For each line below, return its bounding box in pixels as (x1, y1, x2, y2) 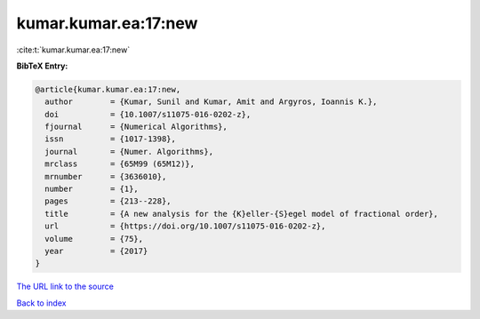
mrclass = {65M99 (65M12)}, (44, 159, 196, 169)
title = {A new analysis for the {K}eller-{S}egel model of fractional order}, (44, 209, 439, 219)
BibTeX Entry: (16, 60, 68, 71)
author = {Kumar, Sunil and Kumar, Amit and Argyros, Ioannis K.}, (44, 97, 378, 107)
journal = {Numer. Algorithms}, (44, 147, 213, 156)
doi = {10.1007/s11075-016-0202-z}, (44, 109, 252, 119)
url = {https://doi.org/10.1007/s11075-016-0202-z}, (44, 221, 326, 231)
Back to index (16, 298, 67, 308)
